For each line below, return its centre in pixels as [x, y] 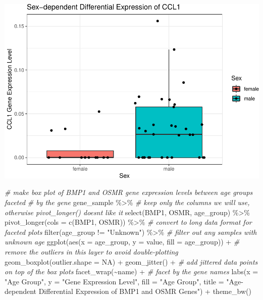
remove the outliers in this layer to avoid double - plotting [91, 251]
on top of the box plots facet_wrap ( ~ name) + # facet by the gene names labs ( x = [131, 271]
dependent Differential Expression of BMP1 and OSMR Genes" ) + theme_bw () [128, 291]
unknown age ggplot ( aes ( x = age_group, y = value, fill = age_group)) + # [122, 242]
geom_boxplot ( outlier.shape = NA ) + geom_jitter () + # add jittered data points [131, 261]
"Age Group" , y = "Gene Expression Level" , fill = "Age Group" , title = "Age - [124, 281]
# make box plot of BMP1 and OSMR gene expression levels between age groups [129, 192]
